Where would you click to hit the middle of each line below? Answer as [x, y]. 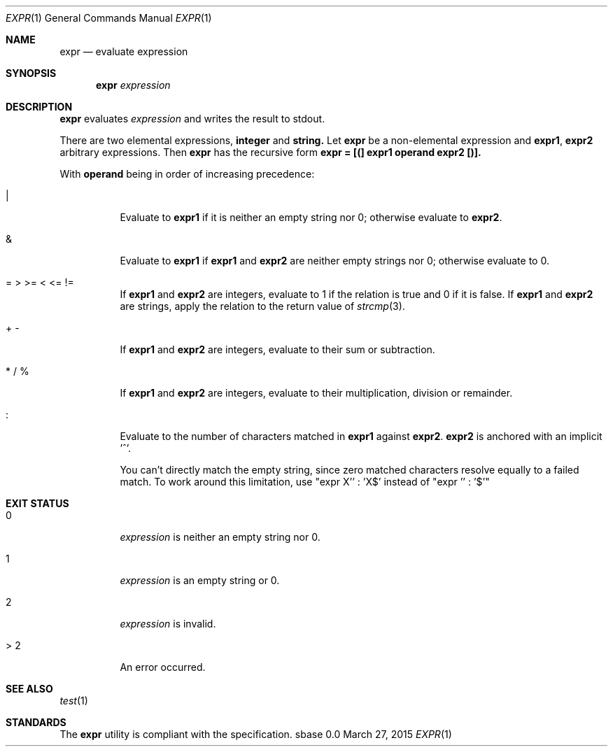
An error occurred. [163, 667]
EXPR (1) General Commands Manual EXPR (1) [109, 18]
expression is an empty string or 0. [200, 580]
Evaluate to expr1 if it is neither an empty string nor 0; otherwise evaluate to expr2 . [311, 217]
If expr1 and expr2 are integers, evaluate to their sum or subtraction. [277, 349]
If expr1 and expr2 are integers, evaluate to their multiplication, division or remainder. [316, 393]
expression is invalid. [168, 624]
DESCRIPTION [39, 107]
